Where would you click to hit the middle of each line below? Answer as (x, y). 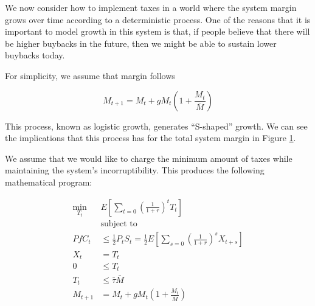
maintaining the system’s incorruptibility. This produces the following (135, 170)
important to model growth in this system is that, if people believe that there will (157, 31)
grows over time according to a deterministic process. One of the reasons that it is (158, 19)
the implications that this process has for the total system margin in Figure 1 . (151, 138)
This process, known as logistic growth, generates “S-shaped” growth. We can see (156, 126)
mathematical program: (49, 182)
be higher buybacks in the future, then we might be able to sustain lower (141, 43)
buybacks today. (35, 55)
